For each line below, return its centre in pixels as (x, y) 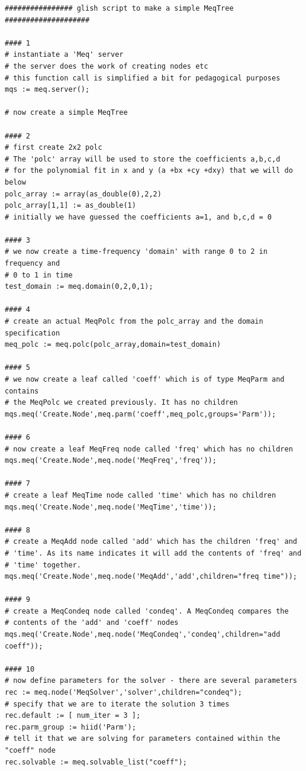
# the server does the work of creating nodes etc (107, 66)
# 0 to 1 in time (39, 275)
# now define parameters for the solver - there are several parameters (151, 681)
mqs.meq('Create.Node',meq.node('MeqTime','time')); (111, 507)
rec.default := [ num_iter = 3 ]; (73, 716)
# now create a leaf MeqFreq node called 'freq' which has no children (149, 449)
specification (33, 333)
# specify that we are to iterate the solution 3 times (117, 704)
